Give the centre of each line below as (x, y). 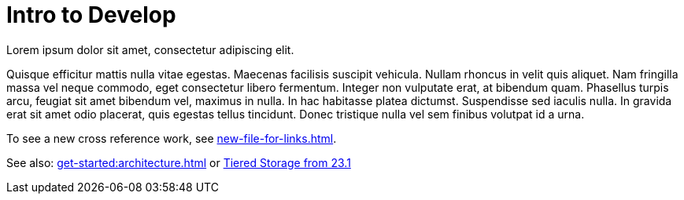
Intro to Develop (91, 15)
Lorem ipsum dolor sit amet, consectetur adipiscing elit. (150, 49)
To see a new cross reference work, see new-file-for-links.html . (172, 138)
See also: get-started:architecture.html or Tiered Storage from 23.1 (179, 162)
